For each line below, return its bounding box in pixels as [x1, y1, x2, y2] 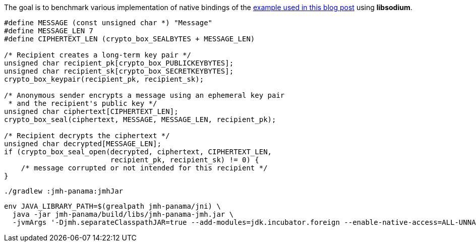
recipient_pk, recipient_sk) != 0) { [110, 156, 259, 164]
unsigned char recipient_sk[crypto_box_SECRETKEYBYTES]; [4, 67, 234, 75]
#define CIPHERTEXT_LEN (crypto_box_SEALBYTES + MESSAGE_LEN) [4, 35, 255, 43]
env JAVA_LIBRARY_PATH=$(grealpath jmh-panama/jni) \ [4, 202, 221, 210]
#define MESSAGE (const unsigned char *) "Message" [4, 19, 213, 27]
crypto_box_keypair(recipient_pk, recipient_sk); [4, 75, 204, 83]
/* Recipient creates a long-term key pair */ [4, 51, 191, 59]
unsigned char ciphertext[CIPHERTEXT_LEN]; [4, 107, 178, 115]
